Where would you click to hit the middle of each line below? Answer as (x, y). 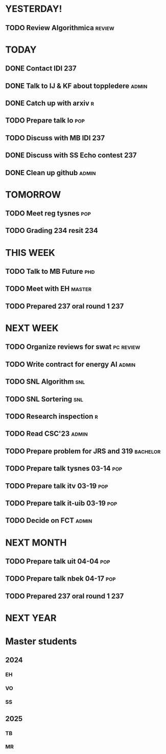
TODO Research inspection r (52, 416)
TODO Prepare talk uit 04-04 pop (58, 561)
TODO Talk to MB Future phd (50, 272)
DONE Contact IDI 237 (41, 69)
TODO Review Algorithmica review (60, 28)
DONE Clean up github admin (51, 172)
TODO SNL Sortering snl (44, 399)
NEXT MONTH (36, 543)
